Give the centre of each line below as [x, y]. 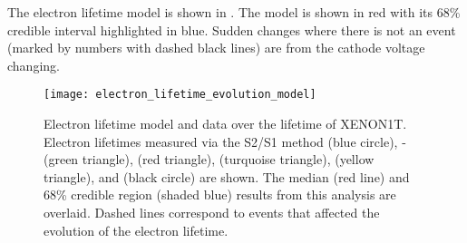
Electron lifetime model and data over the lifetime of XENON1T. [225, 124]
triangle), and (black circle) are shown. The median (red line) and [227, 176]
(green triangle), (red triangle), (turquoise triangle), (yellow [209, 159]
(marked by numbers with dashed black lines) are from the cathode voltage [216, 48]
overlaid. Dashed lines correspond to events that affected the [212, 212]
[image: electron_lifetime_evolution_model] [180, 95]
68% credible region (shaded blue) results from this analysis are [220, 194]
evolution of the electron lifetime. [136, 230]
